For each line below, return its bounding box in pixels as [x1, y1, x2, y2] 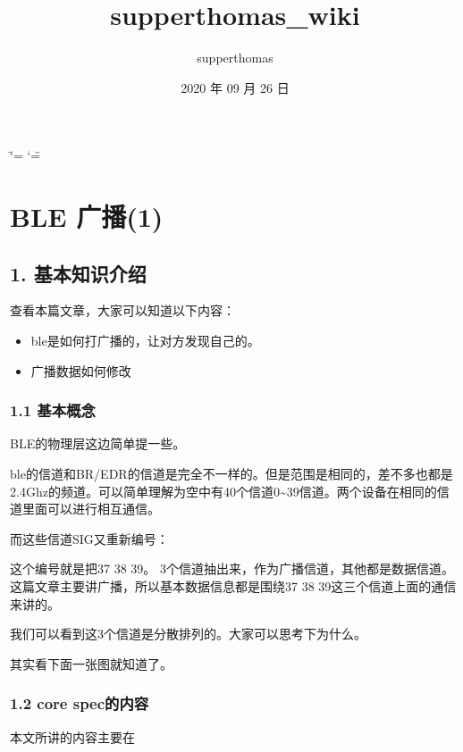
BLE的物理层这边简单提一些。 [10, 434, 186, 453]
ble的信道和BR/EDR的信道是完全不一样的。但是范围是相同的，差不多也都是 [10, 464, 453, 483]
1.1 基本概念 [10, 399, 96, 422]
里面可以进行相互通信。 [21, 499, 160, 518]
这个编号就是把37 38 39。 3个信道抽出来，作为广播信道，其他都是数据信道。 [10, 559, 454, 578]
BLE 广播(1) [10, 198, 164, 235]
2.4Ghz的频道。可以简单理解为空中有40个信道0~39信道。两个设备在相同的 [10, 481, 437, 500]
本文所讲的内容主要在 [10, 727, 135, 746]
